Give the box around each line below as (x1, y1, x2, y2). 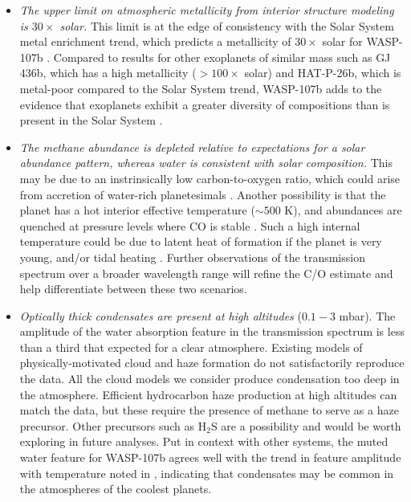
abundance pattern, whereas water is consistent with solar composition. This (19, 154, 393, 171)
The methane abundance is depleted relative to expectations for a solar (19, 138, 365, 155)
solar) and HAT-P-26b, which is (244, 64, 401, 81)
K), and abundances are (284, 202, 402, 218)
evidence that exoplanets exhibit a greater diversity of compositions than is (19, 96, 390, 112)
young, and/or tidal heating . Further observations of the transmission (19, 248, 365, 265)
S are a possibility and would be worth (210, 417, 401, 434)
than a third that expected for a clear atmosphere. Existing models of (19, 338, 363, 355)
